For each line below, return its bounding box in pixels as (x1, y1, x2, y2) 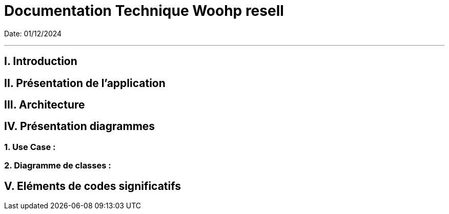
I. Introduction (4, 55, 77, 68)
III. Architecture (4, 98, 85, 112)
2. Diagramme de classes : (4, 160, 111, 171)
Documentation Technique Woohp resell (4, 2, 284, 19)
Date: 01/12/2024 (4, 29, 62, 38)
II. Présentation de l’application (4, 76, 166, 90)
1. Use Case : (4, 141, 56, 152)
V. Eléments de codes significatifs (4, 179, 181, 192)
